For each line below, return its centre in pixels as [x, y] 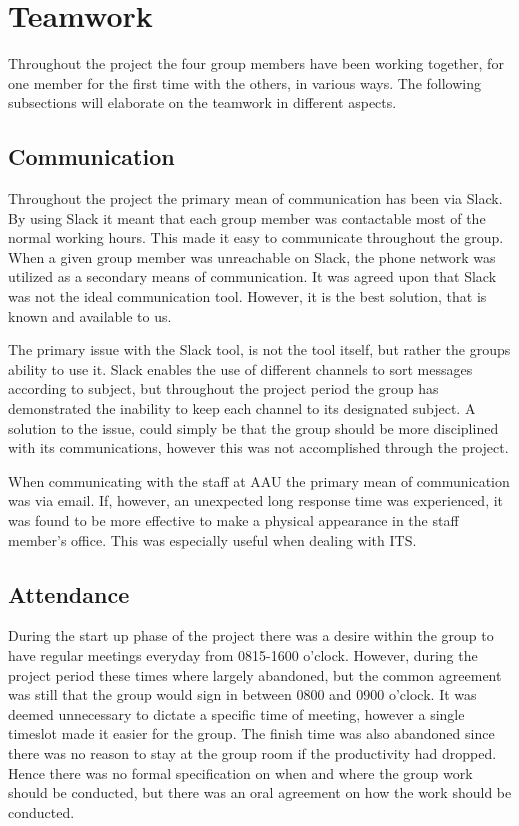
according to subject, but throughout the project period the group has [223, 388]
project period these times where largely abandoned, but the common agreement [255, 674]
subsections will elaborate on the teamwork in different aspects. [202, 102]
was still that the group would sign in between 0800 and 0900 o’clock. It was [242, 694]
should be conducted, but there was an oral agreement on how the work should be [260, 792]
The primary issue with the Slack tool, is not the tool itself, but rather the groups [259, 349]
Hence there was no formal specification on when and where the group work [240, 772]
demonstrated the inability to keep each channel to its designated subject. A [242, 408]
